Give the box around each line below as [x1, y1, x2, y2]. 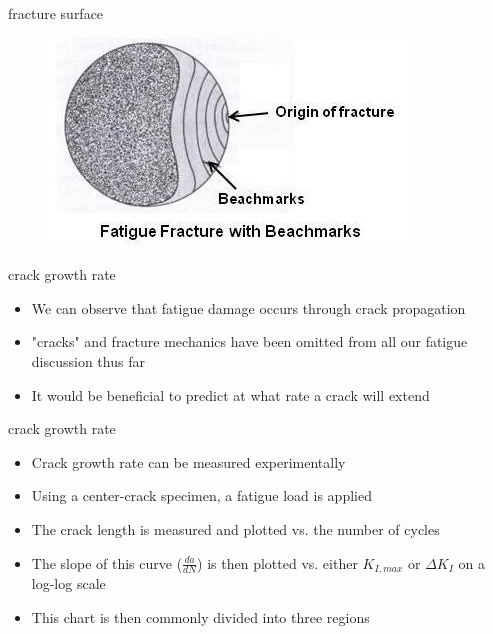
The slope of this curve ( [31, 552, 183, 573]
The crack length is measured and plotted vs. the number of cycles [31, 518, 440, 539]
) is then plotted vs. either [197, 552, 358, 573]
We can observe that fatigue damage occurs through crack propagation [31, 297, 466, 318]
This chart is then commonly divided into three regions [31, 606, 370, 627]
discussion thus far [31, 350, 145, 371]
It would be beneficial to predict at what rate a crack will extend [31, 384, 430, 405]
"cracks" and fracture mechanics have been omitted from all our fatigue [31, 331, 468, 352]
